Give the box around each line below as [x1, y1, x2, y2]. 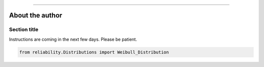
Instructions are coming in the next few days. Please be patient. [9, 36, 137, 42]
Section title [9, 26, 39, 33]
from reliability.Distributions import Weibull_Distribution [19, 49, 169, 55]
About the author [9, 11, 63, 19]
